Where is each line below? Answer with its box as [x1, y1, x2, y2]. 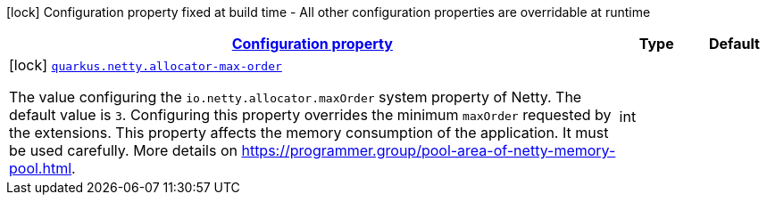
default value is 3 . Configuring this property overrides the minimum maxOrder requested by [9, 106, 612, 124]
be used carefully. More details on [9, 141, 238, 159]
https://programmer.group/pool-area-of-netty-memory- [241, 141, 616, 159]
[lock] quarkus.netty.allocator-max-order [9, 56, 282, 74]
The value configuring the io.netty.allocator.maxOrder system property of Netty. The [9, 88, 582, 106]
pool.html [9, 159, 72, 177]
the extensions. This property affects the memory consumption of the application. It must [9, 124, 609, 141]
